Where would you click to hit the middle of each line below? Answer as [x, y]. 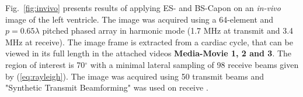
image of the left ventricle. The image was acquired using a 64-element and [140, 19]
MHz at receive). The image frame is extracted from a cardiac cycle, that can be [149, 42]
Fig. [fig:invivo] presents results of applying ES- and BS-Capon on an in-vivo [143, 8]
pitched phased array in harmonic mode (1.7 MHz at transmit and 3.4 [168, 30]
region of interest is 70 [45, 64]
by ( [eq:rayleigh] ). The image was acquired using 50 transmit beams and [135, 76]
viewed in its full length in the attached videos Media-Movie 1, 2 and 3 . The [149, 53]
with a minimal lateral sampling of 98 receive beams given [194, 64]
